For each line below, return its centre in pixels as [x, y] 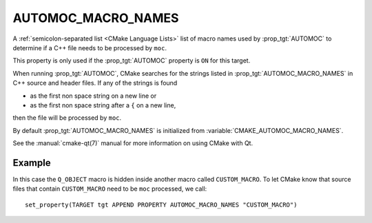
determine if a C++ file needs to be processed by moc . [90, 47]
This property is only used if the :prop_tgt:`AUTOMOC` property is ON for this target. [132, 61]
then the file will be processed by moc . [67, 118]
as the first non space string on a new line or [93, 96]
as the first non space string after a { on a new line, [103, 105]
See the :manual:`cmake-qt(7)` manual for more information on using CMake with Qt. [133, 143]
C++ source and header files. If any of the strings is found [95, 83]
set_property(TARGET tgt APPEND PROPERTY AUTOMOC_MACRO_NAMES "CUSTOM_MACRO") [161, 204]
